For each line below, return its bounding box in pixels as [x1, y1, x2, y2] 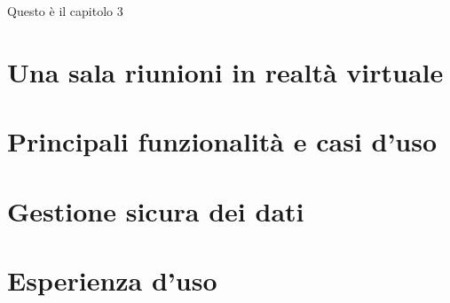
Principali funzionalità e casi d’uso [7, 123, 438, 159]
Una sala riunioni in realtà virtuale [7, 53, 444, 89]
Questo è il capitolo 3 [7, 2, 123, 19]
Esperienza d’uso [7, 261, 217, 298]
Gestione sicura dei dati [7, 192, 304, 229]
